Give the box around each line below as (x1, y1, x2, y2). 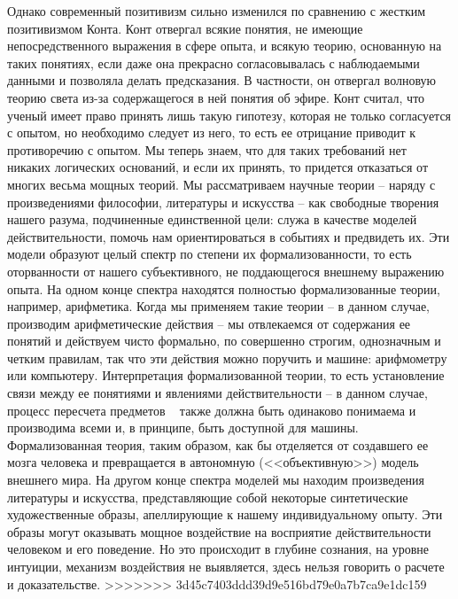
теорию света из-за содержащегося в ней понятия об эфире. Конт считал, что (7, 88, 425, 106)
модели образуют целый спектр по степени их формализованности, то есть (7, 245, 412, 263)
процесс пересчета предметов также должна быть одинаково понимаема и (7, 401, 416, 419)
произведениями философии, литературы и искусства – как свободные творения (7, 192, 439, 211)
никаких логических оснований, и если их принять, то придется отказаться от (7, 158, 429, 176)
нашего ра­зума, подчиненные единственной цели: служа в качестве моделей (7, 210, 417, 229)
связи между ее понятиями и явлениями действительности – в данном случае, (7, 384, 428, 402)
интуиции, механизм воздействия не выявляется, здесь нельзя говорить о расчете (7, 557, 445, 575)
